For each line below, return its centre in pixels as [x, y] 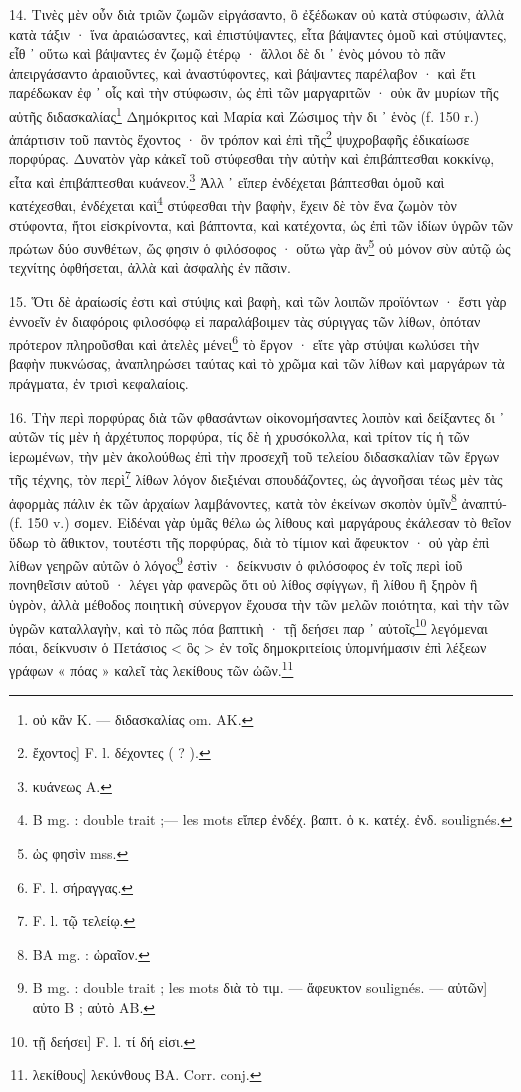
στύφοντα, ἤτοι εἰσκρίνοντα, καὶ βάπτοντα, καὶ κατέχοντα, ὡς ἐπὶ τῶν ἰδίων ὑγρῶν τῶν [261, 224]
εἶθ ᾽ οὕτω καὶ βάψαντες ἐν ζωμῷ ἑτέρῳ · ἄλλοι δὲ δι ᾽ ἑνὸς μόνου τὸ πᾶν [227, 53]
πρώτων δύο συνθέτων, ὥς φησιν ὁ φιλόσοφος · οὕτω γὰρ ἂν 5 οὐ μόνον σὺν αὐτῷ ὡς [260, 246]
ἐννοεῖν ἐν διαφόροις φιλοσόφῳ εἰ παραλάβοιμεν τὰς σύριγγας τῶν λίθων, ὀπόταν [245, 320]
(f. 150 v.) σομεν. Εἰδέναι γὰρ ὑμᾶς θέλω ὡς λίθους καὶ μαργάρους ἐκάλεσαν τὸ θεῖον [260, 521]
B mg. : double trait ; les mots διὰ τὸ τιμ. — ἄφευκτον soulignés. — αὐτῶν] [260, 987]
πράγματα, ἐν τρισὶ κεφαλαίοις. [99, 383]
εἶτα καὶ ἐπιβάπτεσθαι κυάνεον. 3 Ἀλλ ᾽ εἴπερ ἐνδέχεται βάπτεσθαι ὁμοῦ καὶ [227, 180]
